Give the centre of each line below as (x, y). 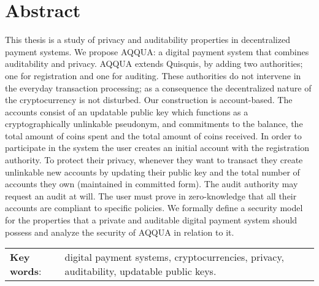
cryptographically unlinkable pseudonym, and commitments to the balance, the (154, 124)
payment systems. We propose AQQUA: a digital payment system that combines (157, 51)
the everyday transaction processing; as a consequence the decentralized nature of (158, 87)
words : (26, 271)
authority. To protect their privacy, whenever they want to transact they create (154, 160)
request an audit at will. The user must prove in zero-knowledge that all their (151, 195)
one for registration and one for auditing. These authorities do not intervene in (153, 75)
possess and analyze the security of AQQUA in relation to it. (120, 232)
